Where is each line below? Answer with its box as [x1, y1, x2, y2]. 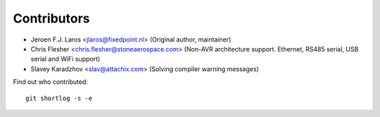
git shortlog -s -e [25, 94, 93, 102]
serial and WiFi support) [30, 55, 101, 63]
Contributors [13, 11, 91, 26]
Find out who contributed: [13, 78, 88, 86]
